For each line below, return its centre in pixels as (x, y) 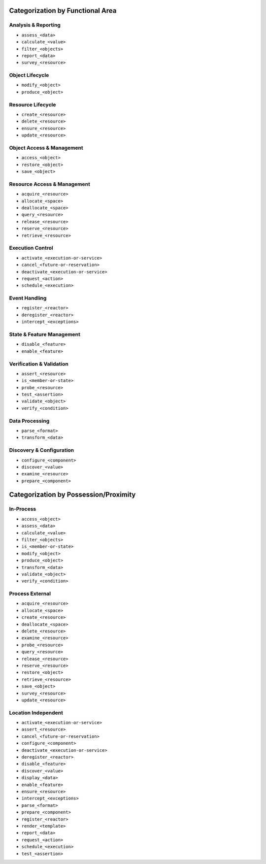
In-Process (23, 509)
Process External (30, 594)
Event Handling (28, 298)
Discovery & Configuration (42, 450)
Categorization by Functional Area (63, 11)
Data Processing (29, 421)
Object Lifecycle (29, 75)
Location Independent (36, 713)
